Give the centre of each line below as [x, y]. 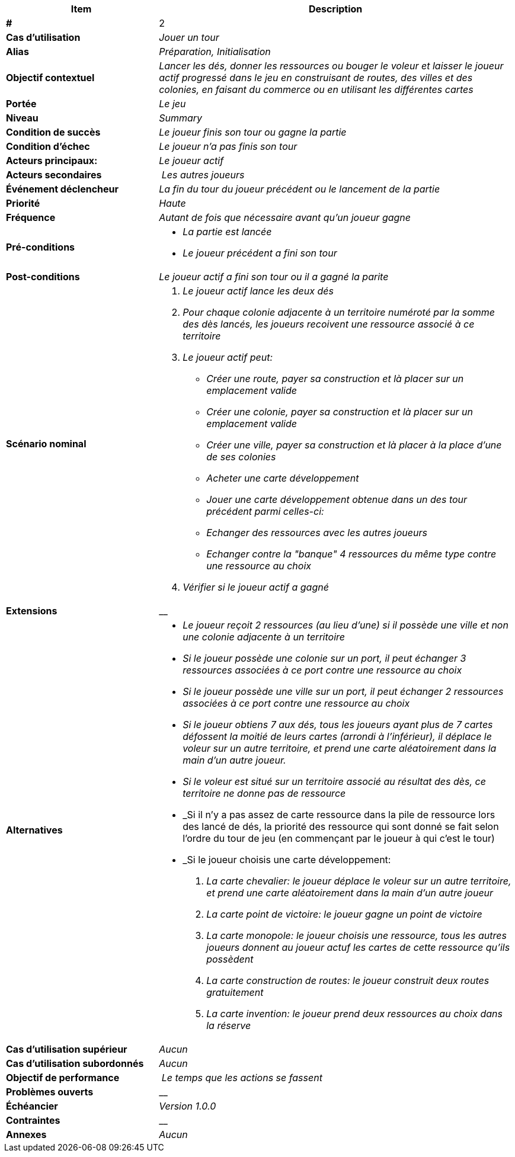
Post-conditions [43, 277]
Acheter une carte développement [283, 478]
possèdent [230, 959]
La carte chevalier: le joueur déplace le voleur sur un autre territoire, [359, 881]
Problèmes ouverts [50, 1092]
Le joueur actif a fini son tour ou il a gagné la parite [274, 277]
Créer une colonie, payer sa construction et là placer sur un [340, 412]
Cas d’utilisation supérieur [67, 1049]
